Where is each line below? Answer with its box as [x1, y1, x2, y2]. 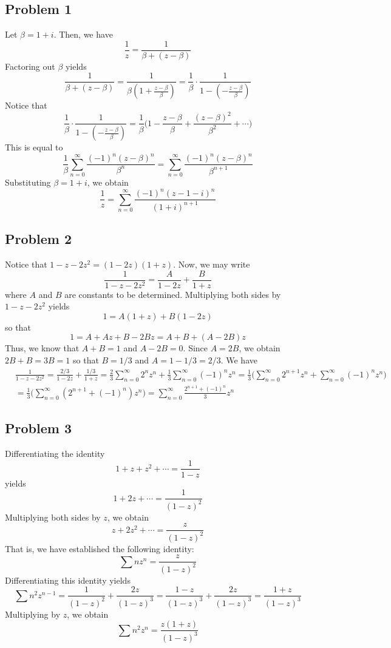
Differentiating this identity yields [5, 573, 131, 586]
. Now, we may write [173, 257, 250, 270]
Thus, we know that [5, 342, 80, 354]
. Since [183, 342, 208, 354]
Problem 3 [5, 419, 72, 437]
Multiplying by [5, 607, 61, 620]
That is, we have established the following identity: [5, 542, 194, 555]
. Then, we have [53, 28, 113, 41]
